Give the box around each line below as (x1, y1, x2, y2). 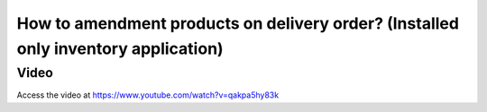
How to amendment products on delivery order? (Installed (16, 13, 460, 33)
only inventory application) (16, 39, 225, 58)
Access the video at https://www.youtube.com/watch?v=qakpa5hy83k (16, 90, 280, 100)
